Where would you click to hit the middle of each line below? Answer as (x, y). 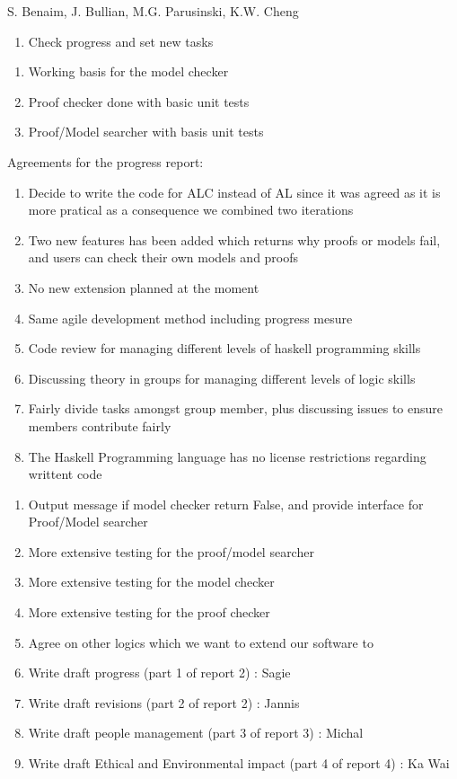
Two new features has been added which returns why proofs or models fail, (234, 239)
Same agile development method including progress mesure (190, 318)
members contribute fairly (100, 425)
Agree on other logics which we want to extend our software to (201, 642)
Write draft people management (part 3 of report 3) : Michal (196, 733)
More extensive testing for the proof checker (149, 612)
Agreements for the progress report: (105, 161)
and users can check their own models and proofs (163, 257)
